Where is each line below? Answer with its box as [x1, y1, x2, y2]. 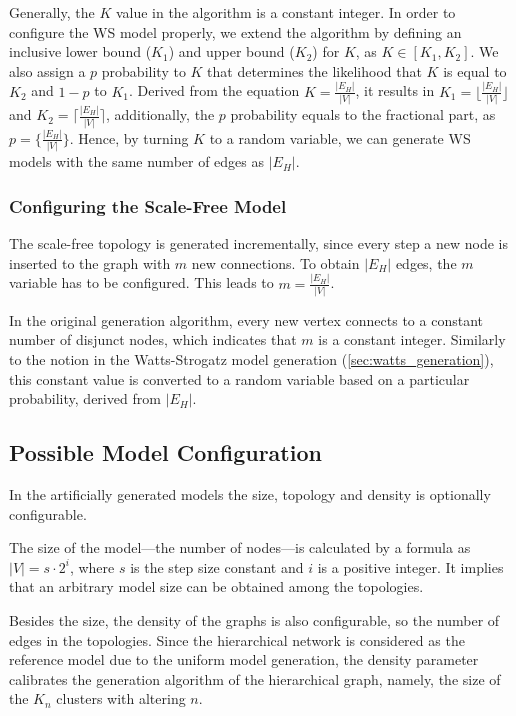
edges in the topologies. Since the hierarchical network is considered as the [9, 629, 465, 650]
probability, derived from [9, 388, 161, 409]
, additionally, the [105, 104, 215, 125]
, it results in [355, 80, 435, 101]
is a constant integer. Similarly [318, 329, 506, 350]
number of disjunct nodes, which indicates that [9, 329, 297, 350]
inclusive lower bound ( [9, 41, 152, 62]
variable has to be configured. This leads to [9, 272, 274, 293]
